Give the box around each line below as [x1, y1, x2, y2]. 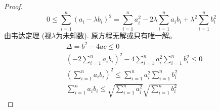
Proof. [4, 1, 23, 11]
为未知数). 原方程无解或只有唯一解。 [56, 30, 177, 40]
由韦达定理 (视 [4, 30, 52, 40]
